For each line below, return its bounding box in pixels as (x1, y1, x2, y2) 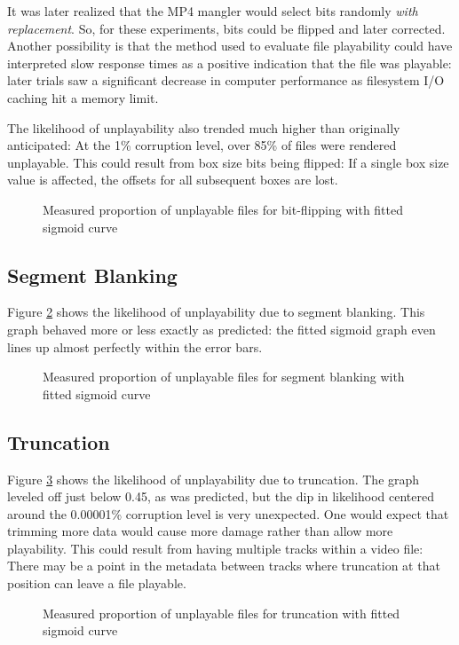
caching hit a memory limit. (7, 88, 159, 106)
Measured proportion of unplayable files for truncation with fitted (43, 603, 400, 622)
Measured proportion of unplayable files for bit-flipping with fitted (43, 200, 404, 218)
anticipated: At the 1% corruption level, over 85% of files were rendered (7, 136, 397, 154)
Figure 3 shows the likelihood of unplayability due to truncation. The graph (7, 469, 420, 488)
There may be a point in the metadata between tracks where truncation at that (7, 556, 440, 575)
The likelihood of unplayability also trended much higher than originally (7, 118, 400, 137)
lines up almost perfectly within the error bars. (7, 337, 263, 356)
